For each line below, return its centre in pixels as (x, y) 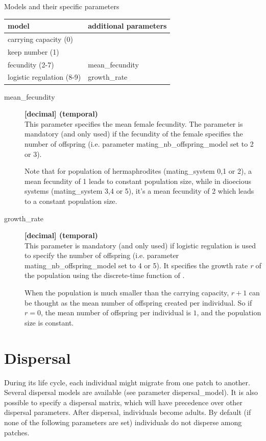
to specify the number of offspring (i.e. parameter (102, 255)
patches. (17, 432)
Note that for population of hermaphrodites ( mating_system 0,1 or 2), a (138, 171)
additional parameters (127, 26)
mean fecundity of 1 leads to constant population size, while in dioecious (138, 181)
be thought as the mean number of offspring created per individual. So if (138, 302)
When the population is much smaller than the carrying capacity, (127, 293)
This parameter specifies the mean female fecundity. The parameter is (134, 123)
